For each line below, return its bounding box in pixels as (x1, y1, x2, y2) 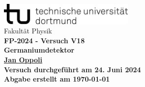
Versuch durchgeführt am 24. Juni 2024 (4, 64, 141, 74)
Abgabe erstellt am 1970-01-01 (4, 74, 110, 84)
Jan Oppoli (4, 54, 42, 64)
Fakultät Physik (4, 26, 52, 36)
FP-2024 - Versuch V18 (4, 35, 85, 45)
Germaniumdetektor (4, 45, 75, 55)
